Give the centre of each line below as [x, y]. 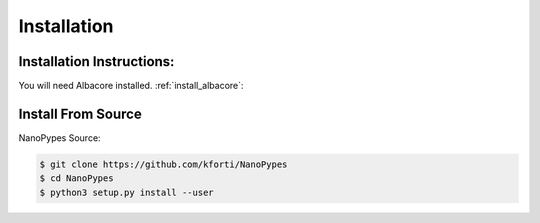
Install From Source [80, 113]
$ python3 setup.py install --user [126, 192]
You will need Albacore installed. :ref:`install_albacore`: [131, 86]
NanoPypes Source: [59, 137]
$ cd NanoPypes [76, 178]
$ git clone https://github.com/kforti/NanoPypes [163, 164]
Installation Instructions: [96, 61]
